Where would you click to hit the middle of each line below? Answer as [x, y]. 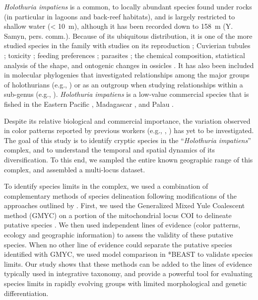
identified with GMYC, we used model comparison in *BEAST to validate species [129, 254]
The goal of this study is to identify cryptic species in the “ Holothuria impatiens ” [128, 140]
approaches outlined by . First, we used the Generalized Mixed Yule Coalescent [125, 205]
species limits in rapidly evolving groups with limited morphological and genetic [126, 283]
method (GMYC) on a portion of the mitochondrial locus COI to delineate [118, 215]
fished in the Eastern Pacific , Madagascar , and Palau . [89, 104]
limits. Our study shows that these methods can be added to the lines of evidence [128, 263]
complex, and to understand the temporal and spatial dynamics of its [110, 150]
